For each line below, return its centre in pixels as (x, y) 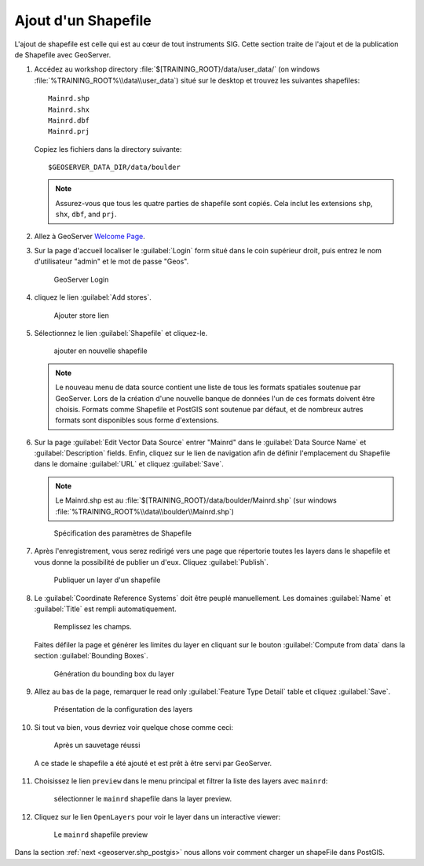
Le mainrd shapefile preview (101, 835)
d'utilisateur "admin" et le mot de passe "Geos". (111, 262)
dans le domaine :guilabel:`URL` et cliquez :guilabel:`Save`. (129, 464)
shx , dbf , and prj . (86, 214)
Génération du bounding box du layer (114, 673)
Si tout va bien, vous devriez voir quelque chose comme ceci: (133, 727)
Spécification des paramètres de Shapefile (123, 533)
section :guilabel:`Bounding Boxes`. (91, 656)
